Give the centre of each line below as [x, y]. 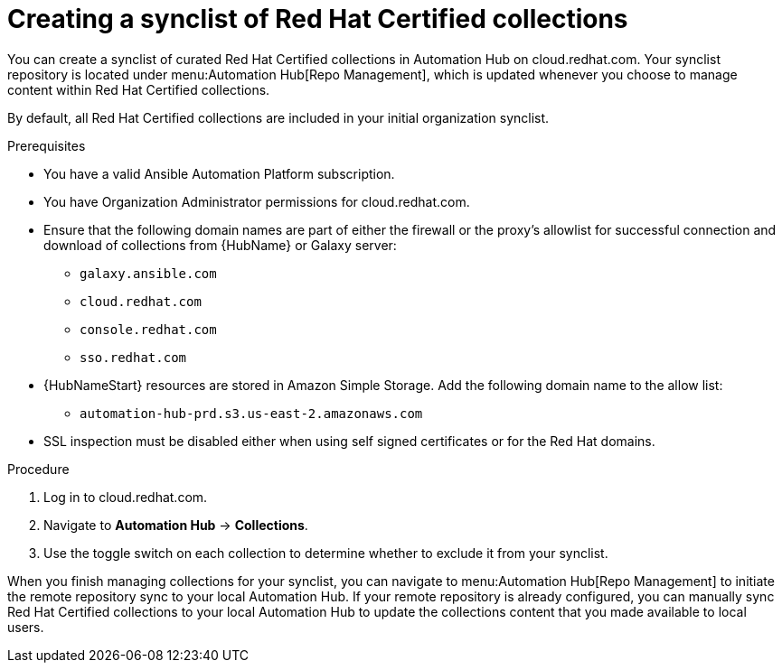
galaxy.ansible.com [148, 273]
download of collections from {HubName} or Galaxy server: [220, 245]
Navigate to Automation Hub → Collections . [176, 525]
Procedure [38, 469]
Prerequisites [47, 145]
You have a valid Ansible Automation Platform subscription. [219, 173]
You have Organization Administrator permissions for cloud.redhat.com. [257, 201]
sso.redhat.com [133, 357]
